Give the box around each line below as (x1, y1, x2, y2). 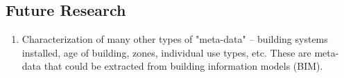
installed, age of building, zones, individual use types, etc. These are (21, 45, 311, 59)
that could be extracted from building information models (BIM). (44, 59, 323, 73)
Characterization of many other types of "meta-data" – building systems (21, 32, 328, 46)
